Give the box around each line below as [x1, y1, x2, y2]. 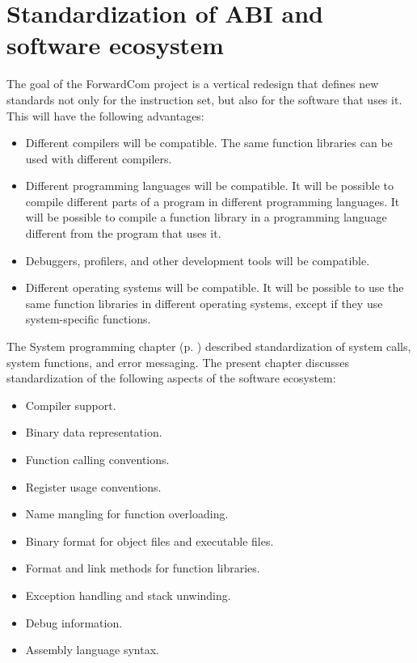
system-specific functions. [25, 310, 151, 327]
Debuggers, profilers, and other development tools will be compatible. [25, 251, 370, 268]
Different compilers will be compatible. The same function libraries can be [25, 134, 393, 151]
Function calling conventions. [25, 451, 170, 467]
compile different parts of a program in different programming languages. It [25, 192, 400, 209]
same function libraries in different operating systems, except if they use [25, 294, 383, 311]
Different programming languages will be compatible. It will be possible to [25, 177, 394, 194]
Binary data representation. [25, 424, 162, 441]
